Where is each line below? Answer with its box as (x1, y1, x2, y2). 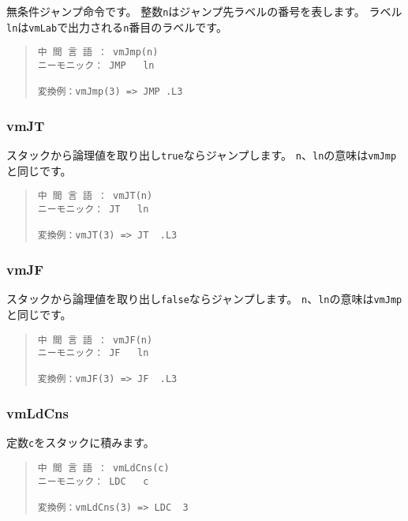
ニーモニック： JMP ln (37, 59, 155, 71)
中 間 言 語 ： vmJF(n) (37, 334, 153, 346)
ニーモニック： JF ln (37, 347, 149, 359)
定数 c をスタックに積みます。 (6, 434, 155, 451)
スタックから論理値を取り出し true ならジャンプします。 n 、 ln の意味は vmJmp (6, 147, 397, 163)
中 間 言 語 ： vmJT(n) (37, 190, 153, 202)
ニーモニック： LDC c (37, 475, 149, 487)
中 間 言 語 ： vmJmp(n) (37, 47, 159, 58)
